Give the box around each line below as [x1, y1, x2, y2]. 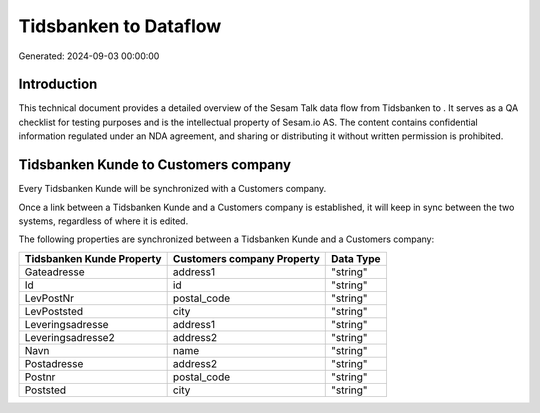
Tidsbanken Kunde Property [24, 251, 162, 265]
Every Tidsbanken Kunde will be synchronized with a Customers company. [18, 183, 327, 195]
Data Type [331, 251, 381, 265]
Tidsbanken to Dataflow [18, 15, 222, 37]
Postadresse [24, 356, 84, 370]
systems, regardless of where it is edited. [18, 215, 189, 227]
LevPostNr [24, 291, 75, 305]
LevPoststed [24, 304, 84, 318]
